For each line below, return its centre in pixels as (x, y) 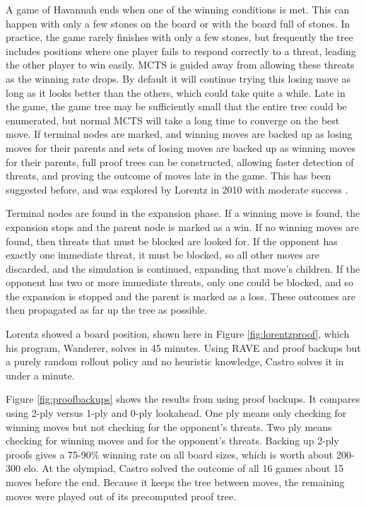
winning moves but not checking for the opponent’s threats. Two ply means (169, 426)
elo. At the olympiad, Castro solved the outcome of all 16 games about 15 (184, 468)
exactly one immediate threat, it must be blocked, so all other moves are (163, 255)
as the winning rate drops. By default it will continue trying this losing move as (178, 78)
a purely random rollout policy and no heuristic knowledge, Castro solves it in (175, 361)
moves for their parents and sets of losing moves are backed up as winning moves (181, 147)
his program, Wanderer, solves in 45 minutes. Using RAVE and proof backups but (183, 347)
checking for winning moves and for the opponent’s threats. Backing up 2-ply (172, 441)
